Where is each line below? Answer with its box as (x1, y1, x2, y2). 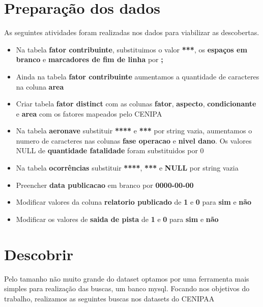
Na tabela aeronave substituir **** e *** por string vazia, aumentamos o (16, 125, 252, 136)
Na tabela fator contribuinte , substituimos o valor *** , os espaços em (16, 44, 247, 54)
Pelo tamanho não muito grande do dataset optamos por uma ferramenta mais (4, 273, 249, 284)
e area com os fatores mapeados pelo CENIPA (16, 108, 162, 119)
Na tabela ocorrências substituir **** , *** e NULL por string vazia (16, 162, 239, 173)
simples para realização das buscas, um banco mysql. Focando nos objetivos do (4, 283, 250, 294)
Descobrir (4, 243, 73, 264)
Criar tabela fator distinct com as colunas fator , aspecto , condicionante (16, 98, 256, 109)
